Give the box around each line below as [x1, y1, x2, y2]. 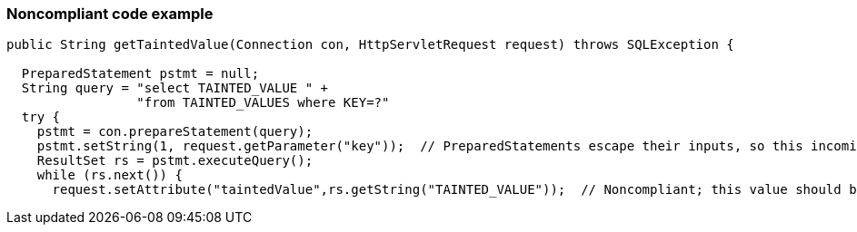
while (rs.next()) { [36, 168, 183, 183]
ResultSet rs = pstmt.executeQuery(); [36, 153, 314, 169]
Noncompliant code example [6, 5, 214, 23]
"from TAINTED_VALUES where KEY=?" [136, 95, 390, 111]
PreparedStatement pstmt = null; [21, 66, 260, 82]
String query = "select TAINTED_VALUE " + [21, 81, 329, 96]
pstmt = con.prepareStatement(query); [36, 124, 314, 140]
